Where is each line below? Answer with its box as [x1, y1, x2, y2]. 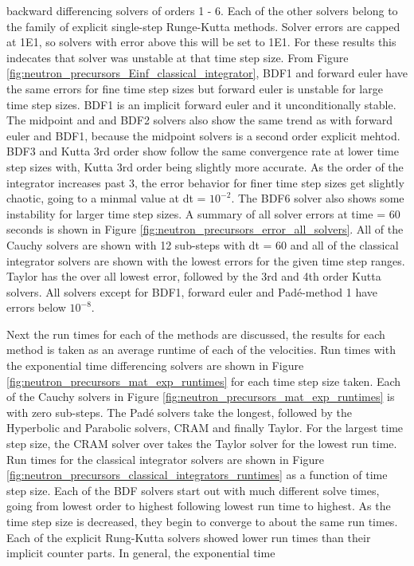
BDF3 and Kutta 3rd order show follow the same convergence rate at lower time [6, 143, 399, 159]
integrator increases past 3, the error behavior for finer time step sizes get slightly [6, 174, 404, 191]
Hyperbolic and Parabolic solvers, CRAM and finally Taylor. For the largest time [6, 419, 404, 436]
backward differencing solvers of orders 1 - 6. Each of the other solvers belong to [6, 2, 398, 18]
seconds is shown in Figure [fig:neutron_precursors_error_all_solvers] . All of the [6, 221, 404, 238]
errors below [6, 299, 66, 316]
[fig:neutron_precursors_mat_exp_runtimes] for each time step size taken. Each [6, 372, 401, 389]
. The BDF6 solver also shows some [231, 190, 404, 206]
